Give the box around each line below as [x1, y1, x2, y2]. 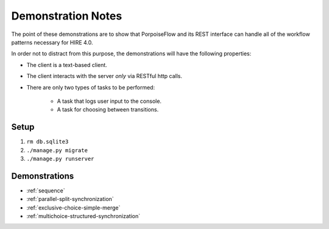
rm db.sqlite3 [26, 138, 69, 146]
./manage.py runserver [26, 155, 94, 162]
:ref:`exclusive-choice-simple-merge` [26, 204, 121, 211]
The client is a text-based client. [26, 61, 108, 68]
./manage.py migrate [26, 147, 88, 153]
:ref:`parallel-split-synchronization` [26, 196, 114, 203]
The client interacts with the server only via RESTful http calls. [26, 72, 183, 80]
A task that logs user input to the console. [57, 97, 161, 105]
